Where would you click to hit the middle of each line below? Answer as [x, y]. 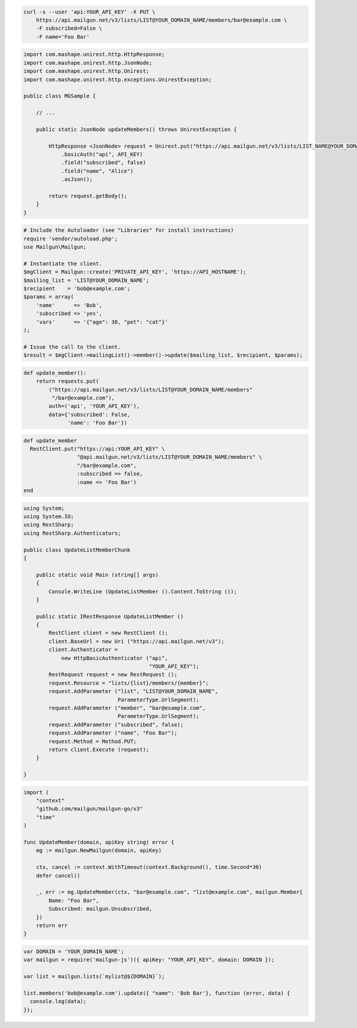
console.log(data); [58, 1002]
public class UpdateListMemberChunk [77, 550]
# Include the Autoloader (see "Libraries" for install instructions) [129, 230]
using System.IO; [49, 517]
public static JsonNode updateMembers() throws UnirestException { [137, 129]
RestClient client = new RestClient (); [108, 633]
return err [52, 925]
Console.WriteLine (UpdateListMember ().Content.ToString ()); [143, 591]
